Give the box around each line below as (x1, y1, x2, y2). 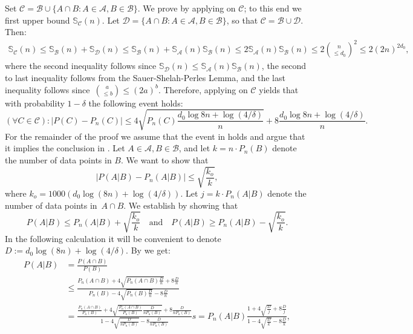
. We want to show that (121, 153, 209, 166)
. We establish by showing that (123, 198, 238, 211)
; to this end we (244, 2, 302, 14)
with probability (5, 96, 65, 109)
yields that (259, 83, 299, 96)
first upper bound (5, 13, 70, 26)
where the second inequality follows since (5, 59, 157, 72)
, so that (226, 13, 258, 26)
